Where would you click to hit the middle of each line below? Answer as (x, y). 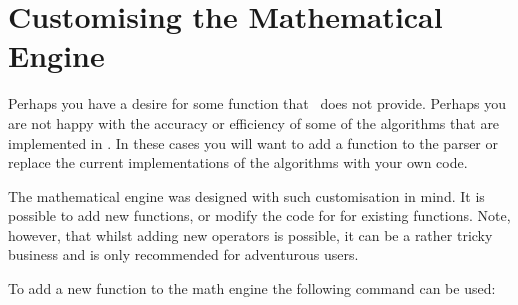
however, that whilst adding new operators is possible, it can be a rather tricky (250, 234)
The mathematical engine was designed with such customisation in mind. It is (246, 195)
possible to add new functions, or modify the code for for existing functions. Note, (259, 215)
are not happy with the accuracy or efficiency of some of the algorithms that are (254, 122)
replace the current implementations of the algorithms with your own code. (238, 162)
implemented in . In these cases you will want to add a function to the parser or (253, 142)
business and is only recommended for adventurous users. (183, 254)
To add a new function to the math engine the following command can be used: (252, 288)
